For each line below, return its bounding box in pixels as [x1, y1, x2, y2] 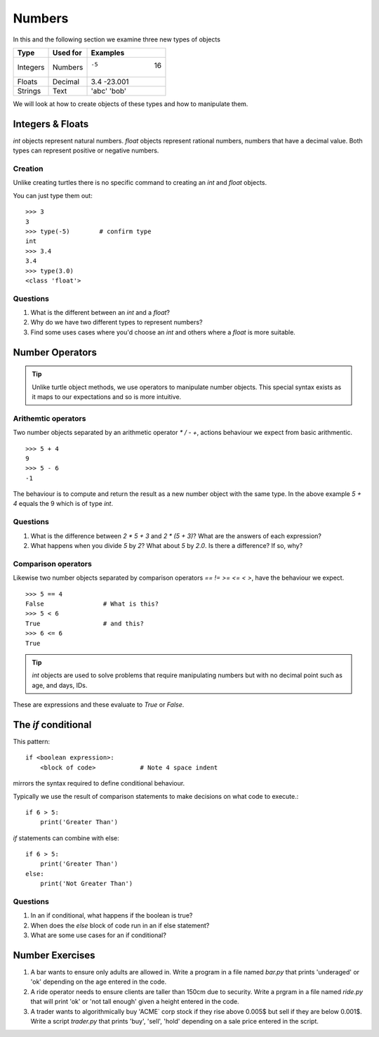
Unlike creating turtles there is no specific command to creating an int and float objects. [13, 178, 267, 187]
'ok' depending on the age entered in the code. [30, 977, 167, 986]
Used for [52, 48, 82, 58]
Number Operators [13, 346, 98, 358]
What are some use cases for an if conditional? [30, 931, 166, 939]
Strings [17, 86, 41, 96]
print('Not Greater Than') [39, 880, 133, 888]
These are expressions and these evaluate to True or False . [13, 700, 185, 709]
